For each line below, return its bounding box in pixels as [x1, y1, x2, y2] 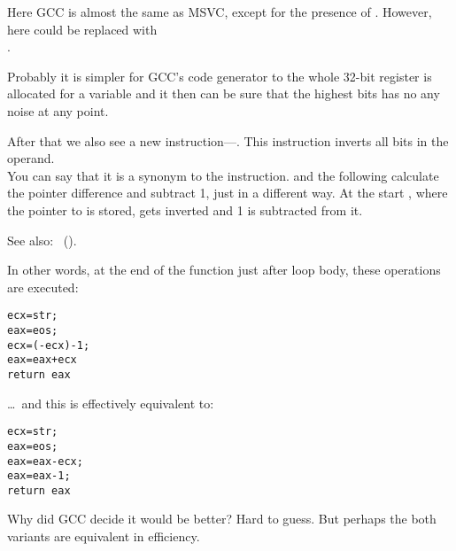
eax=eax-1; [7, 470, 71, 483]
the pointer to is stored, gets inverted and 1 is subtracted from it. [7, 200, 363, 219]
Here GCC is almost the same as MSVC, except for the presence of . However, [7, 3, 432, 20]
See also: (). [7, 230, 77, 249]
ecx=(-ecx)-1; [7, 338, 90, 352]
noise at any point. [7, 101, 109, 120]
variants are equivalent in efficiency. [7, 527, 200, 546]
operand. [7, 149, 55, 167]
